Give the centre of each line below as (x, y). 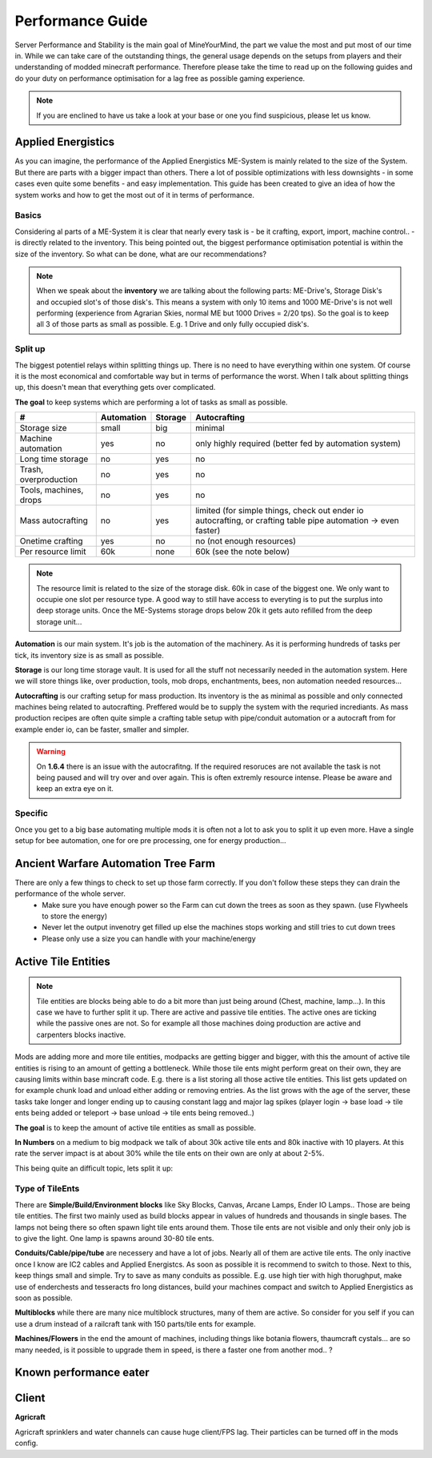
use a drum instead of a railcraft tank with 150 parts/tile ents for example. (135, 1323)
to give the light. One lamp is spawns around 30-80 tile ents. (114, 1238)
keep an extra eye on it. (75, 789)
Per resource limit (53, 552)
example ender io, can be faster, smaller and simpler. (102, 729)
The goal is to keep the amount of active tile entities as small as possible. (135, 1127)
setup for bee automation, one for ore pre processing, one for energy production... (151, 840)
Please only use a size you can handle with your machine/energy (149, 938)
